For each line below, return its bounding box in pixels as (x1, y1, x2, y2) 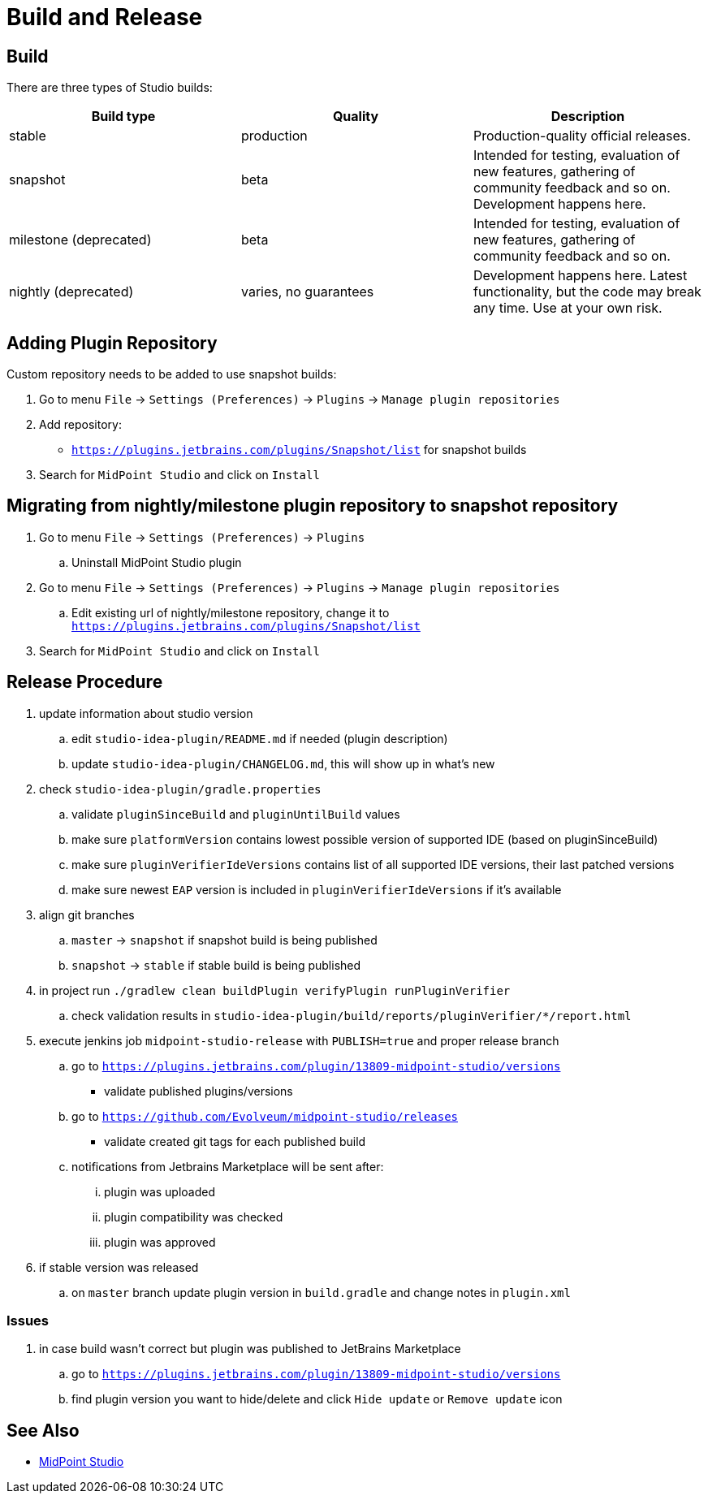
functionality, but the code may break (473, 283, 702, 300)
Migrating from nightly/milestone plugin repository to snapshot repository (6, 495, 619, 517)
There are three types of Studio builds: (6, 80, 213, 95)
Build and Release (6, 3, 203, 31)
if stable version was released (39, 1260, 199, 1274)
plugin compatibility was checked (104, 1209, 283, 1224)
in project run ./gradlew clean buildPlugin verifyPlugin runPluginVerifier (39, 983, 511, 997)
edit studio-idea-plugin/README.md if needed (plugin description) (71, 731, 448, 746)
